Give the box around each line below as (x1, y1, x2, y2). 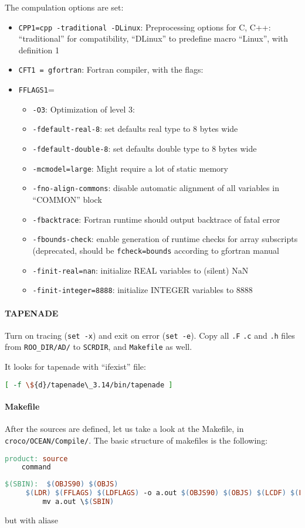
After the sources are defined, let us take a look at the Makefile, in (5, 423, 244, 435)
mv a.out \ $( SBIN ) (42, 498, 114, 506)
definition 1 (18, 43, 60, 56)
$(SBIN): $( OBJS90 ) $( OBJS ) (5, 480, 118, 489)
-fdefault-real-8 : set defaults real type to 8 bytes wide (32, 122, 238, 135)
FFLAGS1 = (18, 83, 55, 96)
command (21, 463, 51, 472)
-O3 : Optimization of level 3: (32, 103, 135, 115)
